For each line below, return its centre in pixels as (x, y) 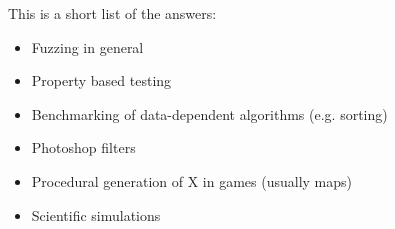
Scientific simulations (96, 214)
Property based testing (101, 80)
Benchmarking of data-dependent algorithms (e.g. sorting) (209, 113)
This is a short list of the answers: (112, 13)
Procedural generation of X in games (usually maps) (192, 180)
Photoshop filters (83, 147)
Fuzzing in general (87, 46)
